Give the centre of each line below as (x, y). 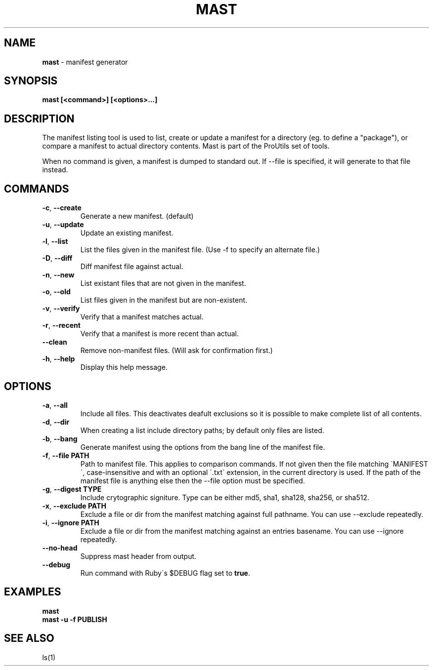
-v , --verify (61, 309)
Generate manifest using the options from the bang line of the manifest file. (203, 447)
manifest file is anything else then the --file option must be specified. (193, 480)
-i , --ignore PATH (71, 522)
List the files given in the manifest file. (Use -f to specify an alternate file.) (200, 250)
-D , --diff (57, 258)
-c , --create (62, 208)
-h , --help (59, 359)
